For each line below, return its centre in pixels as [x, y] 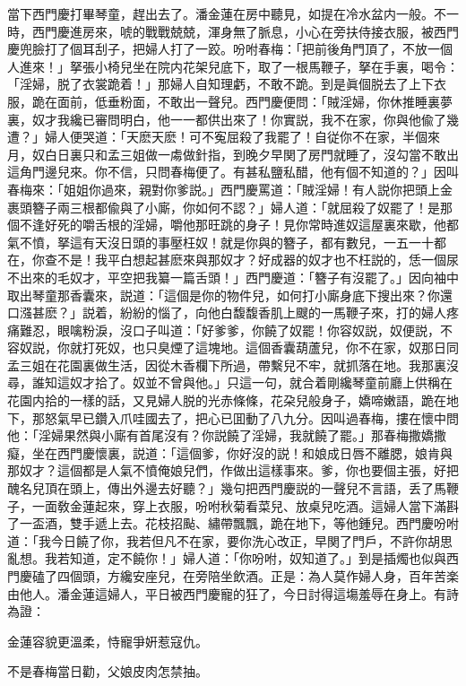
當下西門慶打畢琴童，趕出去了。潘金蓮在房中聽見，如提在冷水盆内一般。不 [227, 13]
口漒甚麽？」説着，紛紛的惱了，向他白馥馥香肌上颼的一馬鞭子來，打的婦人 [227, 313]
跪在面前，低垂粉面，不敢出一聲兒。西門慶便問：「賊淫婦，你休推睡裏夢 [242, 101]
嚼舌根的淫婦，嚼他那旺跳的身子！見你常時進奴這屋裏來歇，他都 [270, 225]
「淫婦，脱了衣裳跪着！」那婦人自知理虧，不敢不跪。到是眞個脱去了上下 [220, 84]
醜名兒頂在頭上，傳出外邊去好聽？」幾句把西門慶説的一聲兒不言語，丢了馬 [227, 488]
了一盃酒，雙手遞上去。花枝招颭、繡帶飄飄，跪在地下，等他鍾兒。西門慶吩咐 [233, 523]
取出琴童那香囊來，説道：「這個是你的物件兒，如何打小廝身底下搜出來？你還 [230, 295]
